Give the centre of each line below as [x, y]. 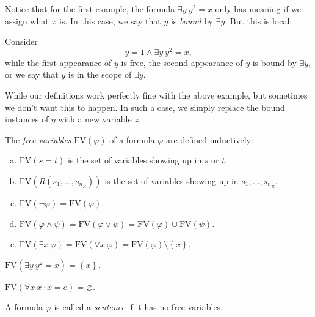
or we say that [32, 74]
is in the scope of [100, 74]
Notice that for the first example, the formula [90, 9]
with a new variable [95, 119]
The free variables [38, 139]
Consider [21, 41]
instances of [27, 119]
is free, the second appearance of [182, 62]
